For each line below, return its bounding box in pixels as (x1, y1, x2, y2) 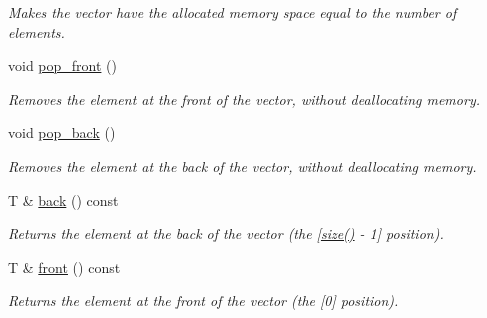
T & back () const (8, 189, 119, 210)
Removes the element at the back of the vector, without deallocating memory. (8, 155, 477, 176)
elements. (8, 21, 65, 42)
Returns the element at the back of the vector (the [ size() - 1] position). (8, 223, 444, 244)
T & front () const (8, 256, 121, 277)
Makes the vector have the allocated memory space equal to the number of (8, 2, 457, 22)
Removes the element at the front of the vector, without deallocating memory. (8, 88, 480, 109)
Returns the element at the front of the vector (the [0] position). (8, 290, 399, 311)
